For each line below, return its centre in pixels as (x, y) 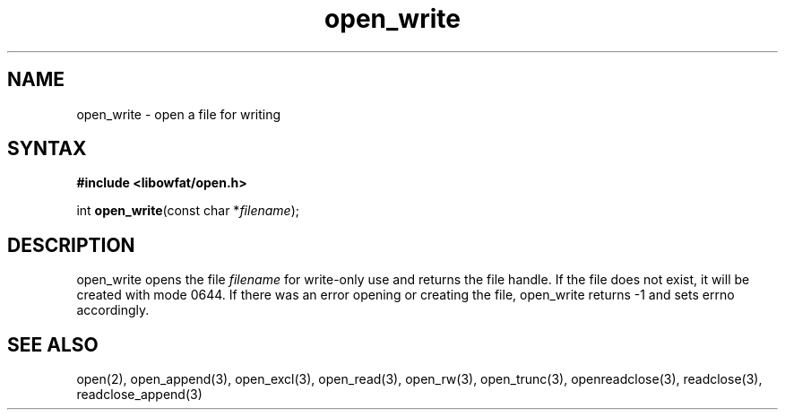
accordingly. (113, 310)
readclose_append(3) (139, 395)
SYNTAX (47, 149)
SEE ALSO (53, 344)
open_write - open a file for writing (179, 114)
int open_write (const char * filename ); (188, 211)
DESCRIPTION (71, 245)
